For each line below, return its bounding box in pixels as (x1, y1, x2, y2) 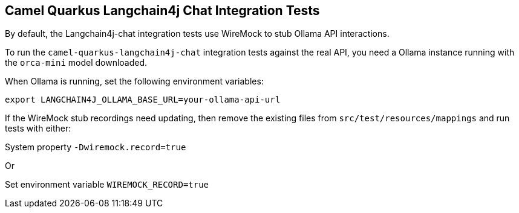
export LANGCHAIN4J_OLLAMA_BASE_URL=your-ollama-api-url (5, 95, 281, 105)
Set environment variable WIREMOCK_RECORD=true (5, 179, 209, 190)
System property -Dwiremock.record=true (5, 142, 186, 153)
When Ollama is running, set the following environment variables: (5, 76, 264, 87)
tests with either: (5, 123, 71, 134)
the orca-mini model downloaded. (5, 57, 148, 68)
